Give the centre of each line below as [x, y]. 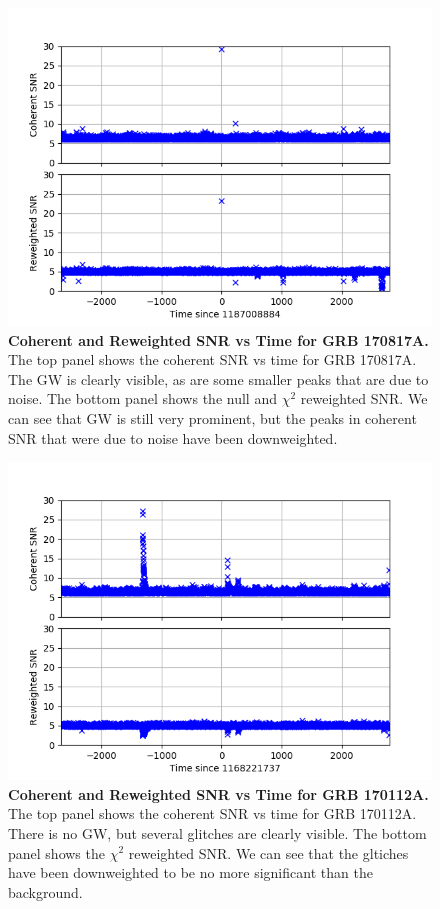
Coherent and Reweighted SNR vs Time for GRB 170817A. [218, 339]
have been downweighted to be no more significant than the [190, 872]
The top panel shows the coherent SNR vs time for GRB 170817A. [212, 359]
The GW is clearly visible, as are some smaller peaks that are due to [218, 378]
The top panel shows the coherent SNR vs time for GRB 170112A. [212, 813]
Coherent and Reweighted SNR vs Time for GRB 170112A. [218, 793]
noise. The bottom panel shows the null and [142, 398]
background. [45, 891]
